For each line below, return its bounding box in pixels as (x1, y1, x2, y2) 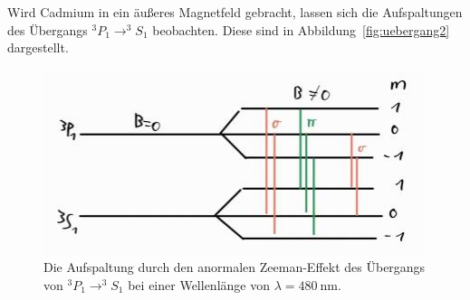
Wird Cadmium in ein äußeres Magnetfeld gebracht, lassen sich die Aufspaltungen (7, 3, 463, 21)
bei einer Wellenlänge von (128, 275, 270, 294)
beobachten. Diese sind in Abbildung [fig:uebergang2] (152, 20, 450, 39)
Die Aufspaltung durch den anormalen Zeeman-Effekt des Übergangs (43, 258, 426, 277)
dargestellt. (7, 38, 69, 57)
